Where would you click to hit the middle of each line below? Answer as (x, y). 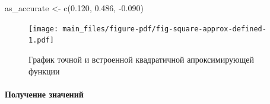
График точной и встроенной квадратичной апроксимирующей (141, 59)
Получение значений (44, 94)
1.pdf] (41, 40)
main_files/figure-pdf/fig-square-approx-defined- (164, 29)
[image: (44, 29)
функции (44, 71)
